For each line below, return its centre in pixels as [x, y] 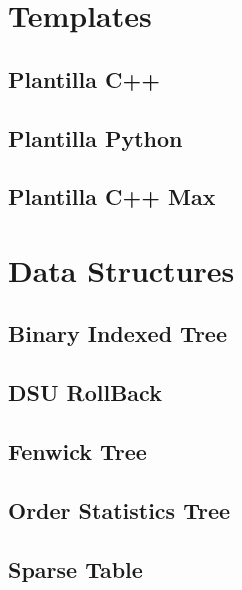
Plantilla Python [95, 137]
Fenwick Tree [77, 451]
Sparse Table [75, 568]
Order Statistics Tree [119, 509]
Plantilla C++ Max [112, 196]
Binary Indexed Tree [117, 333]
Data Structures [121, 269]
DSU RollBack [85, 392]
